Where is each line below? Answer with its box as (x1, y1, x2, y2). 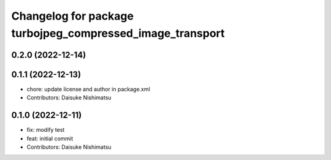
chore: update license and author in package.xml (26, 85, 150, 93)
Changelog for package (11, 9, 134, 23)
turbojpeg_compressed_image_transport (11, 26, 225, 40)
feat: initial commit (26, 135, 74, 142)
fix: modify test (26, 126, 65, 134)
